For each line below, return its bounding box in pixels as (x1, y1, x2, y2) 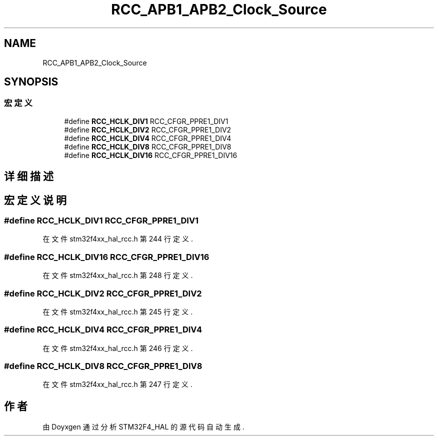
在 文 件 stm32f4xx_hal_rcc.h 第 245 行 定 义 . (42, 307, 193, 316)
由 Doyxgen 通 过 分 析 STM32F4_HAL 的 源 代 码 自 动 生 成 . (42, 422, 244, 431)
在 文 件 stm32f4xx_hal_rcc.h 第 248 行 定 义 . (42, 271, 193, 280)
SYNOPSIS (4, 75, 58, 88)
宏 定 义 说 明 (4, 193, 66, 206)
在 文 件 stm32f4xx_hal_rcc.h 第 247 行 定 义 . (42, 380, 192, 389)
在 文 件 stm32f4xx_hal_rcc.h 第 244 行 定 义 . (42, 234, 193, 243)
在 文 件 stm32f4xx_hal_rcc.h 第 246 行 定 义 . (42, 343, 193, 352)
